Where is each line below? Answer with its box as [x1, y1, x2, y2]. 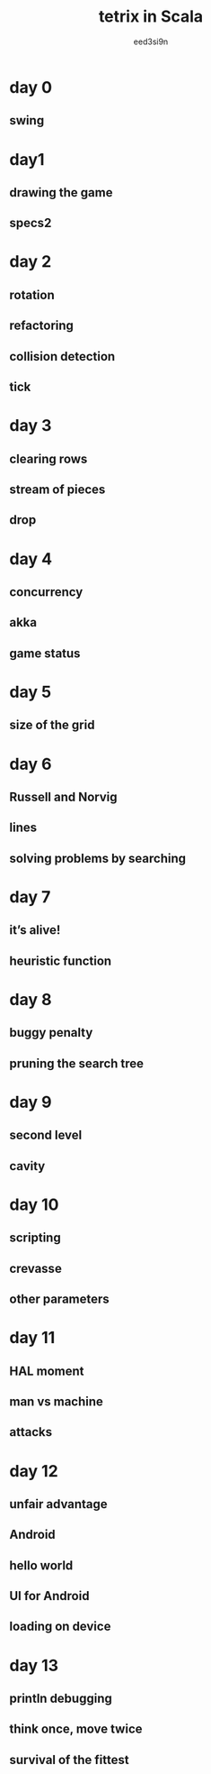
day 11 [9, 1328, 56, 1349]
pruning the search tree [9, 1056, 145, 1071]
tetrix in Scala [98, 6, 204, 27]
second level [9, 1128, 83, 1143]
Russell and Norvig [9, 789, 119, 804]
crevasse [9, 1260, 63, 1276]
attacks [9, 1424, 52, 1440]
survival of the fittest [9, 1751, 129, 1768]
